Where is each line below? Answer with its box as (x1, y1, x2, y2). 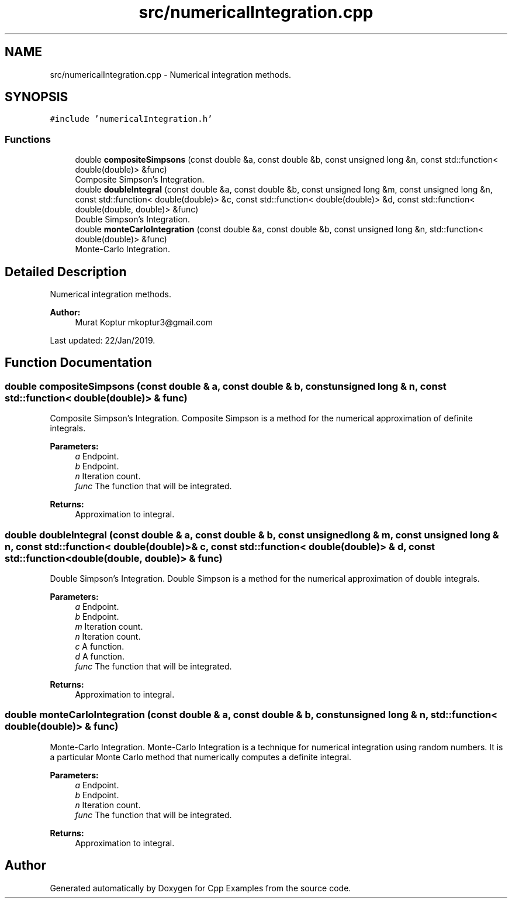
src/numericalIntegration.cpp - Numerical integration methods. (50, 69, 292, 80)
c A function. (75, 641, 124, 651)
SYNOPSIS (5, 90, 68, 105)
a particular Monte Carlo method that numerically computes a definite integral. (50, 751, 352, 762)
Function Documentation (5, 355, 152, 370)
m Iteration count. (75, 622, 143, 631)
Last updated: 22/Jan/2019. (50, 335, 155, 346)
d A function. (75, 651, 124, 661)
